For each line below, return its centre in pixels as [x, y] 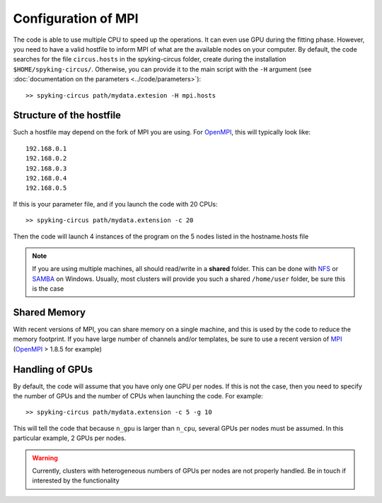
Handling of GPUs [53, 369]
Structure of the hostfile [67, 116]
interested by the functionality [76, 480]
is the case [48, 289]
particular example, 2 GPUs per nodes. [70, 438]
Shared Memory [50, 312]
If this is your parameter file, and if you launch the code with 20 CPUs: [116, 204]
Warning [45, 458]
